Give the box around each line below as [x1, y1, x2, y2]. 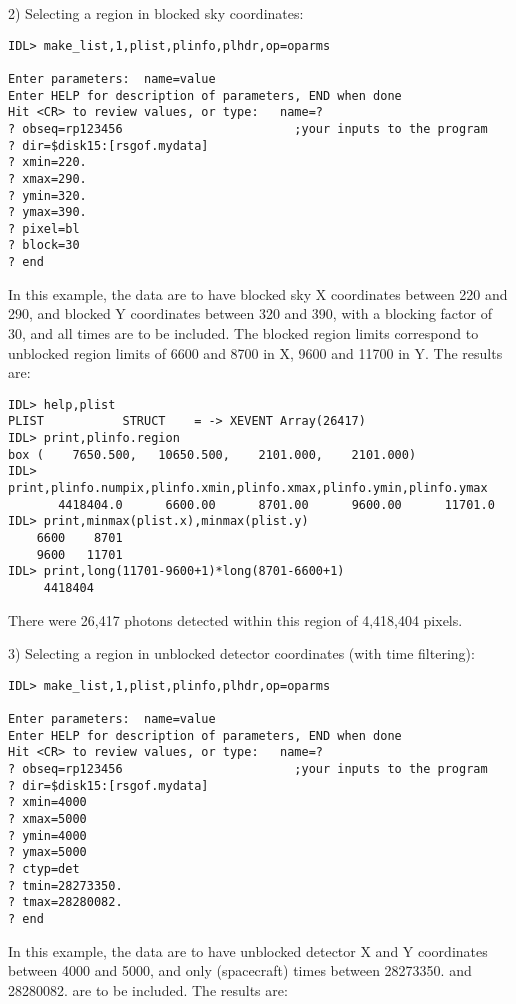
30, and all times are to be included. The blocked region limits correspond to [8, 322, 479, 343]
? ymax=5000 [8, 845, 87, 860]
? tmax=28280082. [8, 895, 123, 910]
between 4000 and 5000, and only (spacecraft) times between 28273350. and [8, 960, 472, 981]
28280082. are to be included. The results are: [8, 979, 288, 1000]
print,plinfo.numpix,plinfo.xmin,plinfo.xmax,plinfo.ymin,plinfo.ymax [8, 481, 488, 496]
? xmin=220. [8, 155, 87, 170]
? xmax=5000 [8, 812, 87, 827]
